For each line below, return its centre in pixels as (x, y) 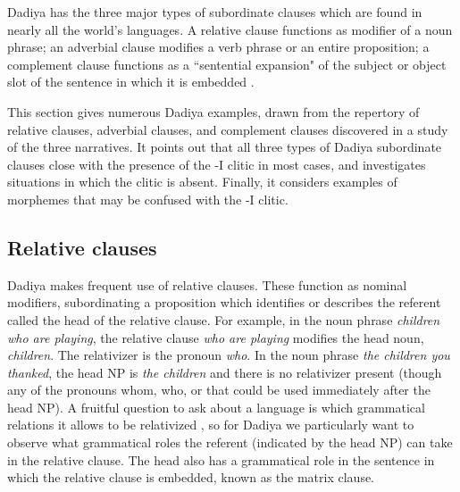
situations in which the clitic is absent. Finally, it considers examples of (202, 182)
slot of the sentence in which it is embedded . (131, 82)
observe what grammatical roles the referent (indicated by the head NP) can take (230, 442)
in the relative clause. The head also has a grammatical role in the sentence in (221, 459)
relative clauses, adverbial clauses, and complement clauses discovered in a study (228, 129)
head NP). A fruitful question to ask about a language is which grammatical (216, 407)
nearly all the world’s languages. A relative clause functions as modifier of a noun (230, 29)
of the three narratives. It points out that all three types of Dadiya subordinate (225, 147)
